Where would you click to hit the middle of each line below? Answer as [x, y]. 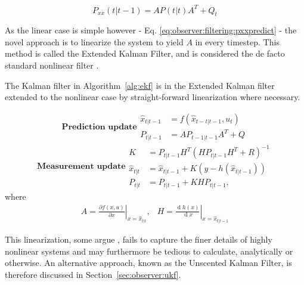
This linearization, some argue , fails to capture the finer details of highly [139, 239]
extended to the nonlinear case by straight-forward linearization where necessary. [153, 97]
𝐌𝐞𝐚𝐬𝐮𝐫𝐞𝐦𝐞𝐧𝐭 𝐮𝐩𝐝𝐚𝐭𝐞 [81, 167]
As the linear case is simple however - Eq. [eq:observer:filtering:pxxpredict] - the [151, 30]
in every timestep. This [237, 41]
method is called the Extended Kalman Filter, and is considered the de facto [145, 53]
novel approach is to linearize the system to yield [94, 41]
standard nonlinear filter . [52, 65]
